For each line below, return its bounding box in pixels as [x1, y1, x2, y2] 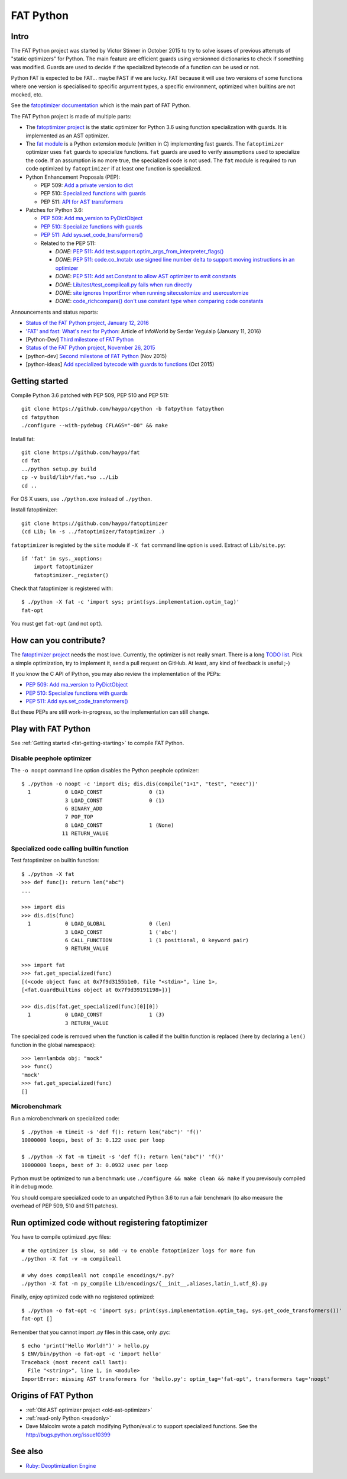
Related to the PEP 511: [40, 240, 96, 247]
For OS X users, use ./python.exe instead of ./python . [11, 495, 152, 502]
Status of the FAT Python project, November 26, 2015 [25, 344, 155, 352]
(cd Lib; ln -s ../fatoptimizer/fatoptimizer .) [21, 529, 165, 535]
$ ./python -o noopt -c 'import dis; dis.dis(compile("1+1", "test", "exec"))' [21, 780, 258, 787]
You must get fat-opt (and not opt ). [11, 620, 103, 627]
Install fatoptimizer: [11, 506, 58, 513]
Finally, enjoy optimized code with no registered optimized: [11, 1293, 155, 1300]
